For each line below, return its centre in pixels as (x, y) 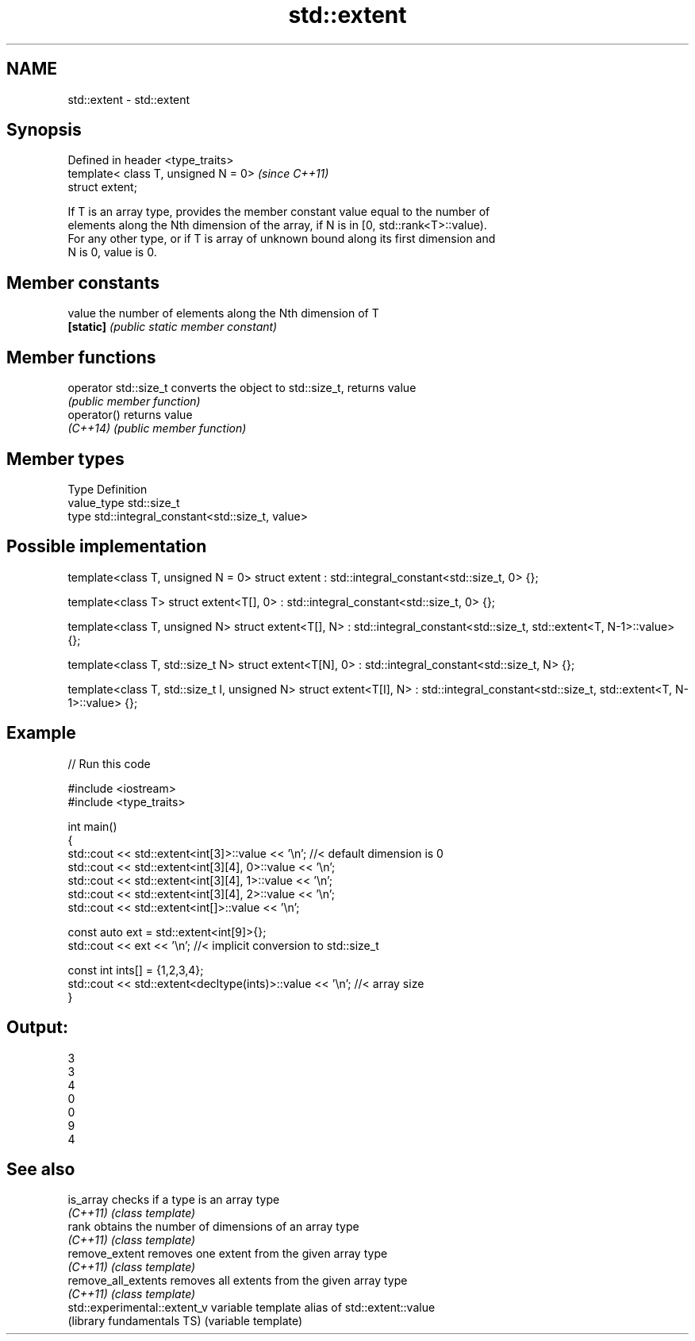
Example (41, 733)
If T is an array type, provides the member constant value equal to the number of (279, 212)
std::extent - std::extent (129, 99)
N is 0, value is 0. (112, 252)
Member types (65, 459)
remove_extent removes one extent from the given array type (228, 1254)
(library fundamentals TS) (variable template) (185, 1321)
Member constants (83, 282)
